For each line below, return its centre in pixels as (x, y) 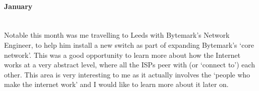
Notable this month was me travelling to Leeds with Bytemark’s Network (117, 35)
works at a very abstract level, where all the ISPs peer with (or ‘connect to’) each (129, 65)
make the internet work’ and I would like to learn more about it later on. (116, 84)
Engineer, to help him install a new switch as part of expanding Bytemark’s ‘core (129, 44)
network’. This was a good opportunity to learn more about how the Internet (122, 55)
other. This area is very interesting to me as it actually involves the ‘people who (127, 74)
